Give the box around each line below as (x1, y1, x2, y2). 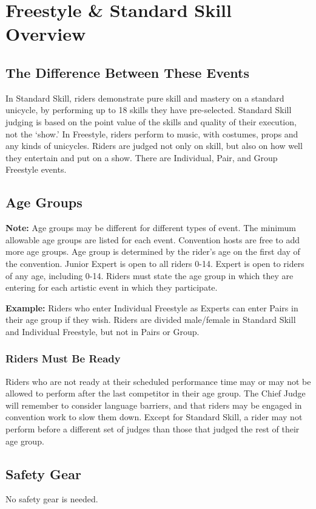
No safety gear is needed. (5, 493, 98, 505)
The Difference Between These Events (5, 63, 249, 81)
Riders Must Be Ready (5, 351, 121, 366)
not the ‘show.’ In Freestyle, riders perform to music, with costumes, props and (5, 127, 298, 140)
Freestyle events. (5, 163, 67, 176)
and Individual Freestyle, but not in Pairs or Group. (5, 325, 200, 338)
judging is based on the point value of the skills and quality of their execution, (5, 115, 297, 128)
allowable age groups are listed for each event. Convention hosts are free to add (5, 233, 300, 246)
